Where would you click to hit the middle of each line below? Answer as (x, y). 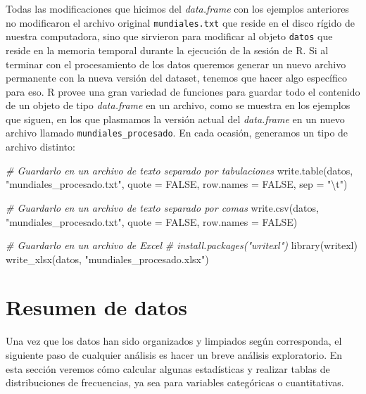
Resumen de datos (96, 307)
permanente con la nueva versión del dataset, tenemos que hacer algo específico (176, 78)
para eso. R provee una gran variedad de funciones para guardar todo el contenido (183, 91)
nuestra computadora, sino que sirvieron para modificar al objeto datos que (169, 36)
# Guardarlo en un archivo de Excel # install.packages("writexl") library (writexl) (182, 245)
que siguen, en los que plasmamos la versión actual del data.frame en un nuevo (175, 119)
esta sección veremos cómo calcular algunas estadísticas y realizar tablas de (168, 368)
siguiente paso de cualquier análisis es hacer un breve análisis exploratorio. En (174, 355)
